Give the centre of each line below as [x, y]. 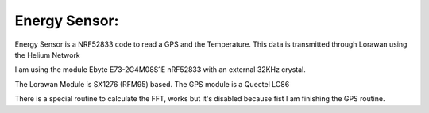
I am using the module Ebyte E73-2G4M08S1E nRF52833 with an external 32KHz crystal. [160, 70]
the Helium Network [48, 55]
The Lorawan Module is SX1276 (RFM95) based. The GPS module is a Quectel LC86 [152, 84]
